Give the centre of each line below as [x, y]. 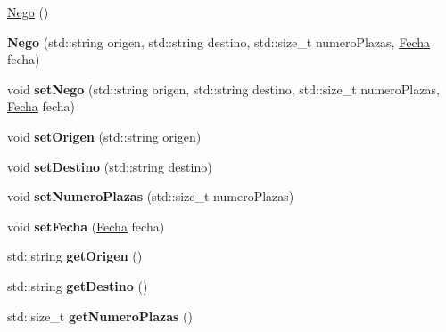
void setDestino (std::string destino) [110, 166]
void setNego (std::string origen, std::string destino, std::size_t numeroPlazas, [223, 89]
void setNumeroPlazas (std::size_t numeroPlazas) [151, 196]
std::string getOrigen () [75, 256]
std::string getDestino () [78, 285]
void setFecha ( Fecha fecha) [86, 226]
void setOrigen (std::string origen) [104, 136]
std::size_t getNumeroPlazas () [100, 316]
